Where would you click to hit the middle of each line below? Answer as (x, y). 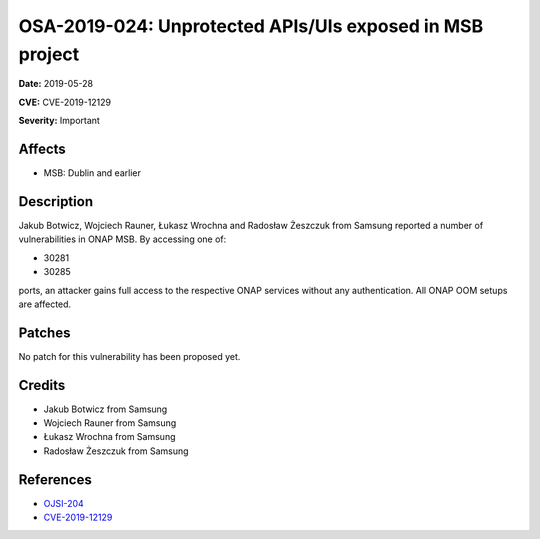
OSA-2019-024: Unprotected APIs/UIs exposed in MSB (251, 26)
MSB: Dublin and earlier (92, 173)
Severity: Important (59, 121)
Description (56, 201)
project (49, 54)
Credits (42, 385)
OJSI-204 (63, 503)
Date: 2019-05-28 (56, 84)
